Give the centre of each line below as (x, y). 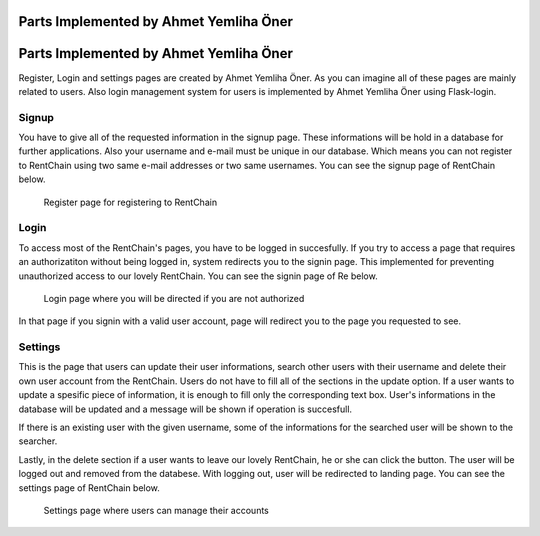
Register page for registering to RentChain (130, 202)
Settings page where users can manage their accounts (156, 510)
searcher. (38, 441)
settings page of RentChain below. (89, 487)
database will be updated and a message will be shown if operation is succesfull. (185, 409)
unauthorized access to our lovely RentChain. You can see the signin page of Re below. (198, 276)
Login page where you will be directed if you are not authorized (174, 298)
